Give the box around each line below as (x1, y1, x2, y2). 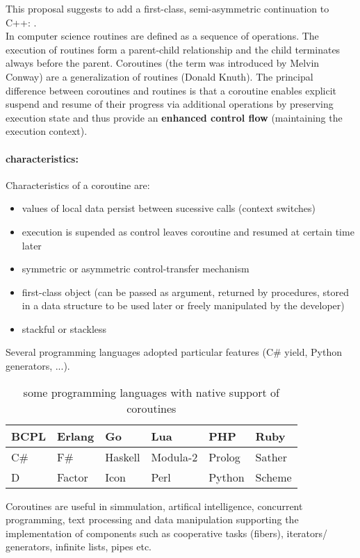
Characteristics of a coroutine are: (6, 177, 150, 192)
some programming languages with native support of (23, 384, 279, 400)
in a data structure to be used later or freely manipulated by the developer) (22, 298, 345, 313)
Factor (57, 468, 88, 485)
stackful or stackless (22, 321, 107, 336)
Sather (255, 448, 287, 465)
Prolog (208, 448, 240, 465)
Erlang (57, 427, 95, 444)
